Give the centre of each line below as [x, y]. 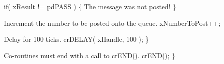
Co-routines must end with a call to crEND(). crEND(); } [90, 55]
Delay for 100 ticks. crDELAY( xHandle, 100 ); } [76, 39]
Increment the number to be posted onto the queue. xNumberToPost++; [112, 23]
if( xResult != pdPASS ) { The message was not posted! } [90, 6]
